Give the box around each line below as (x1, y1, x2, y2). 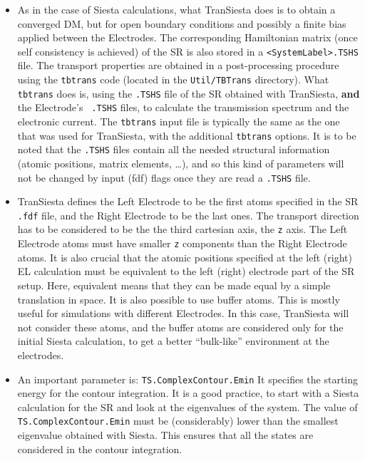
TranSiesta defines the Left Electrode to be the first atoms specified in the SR (17, 194, 359, 209)
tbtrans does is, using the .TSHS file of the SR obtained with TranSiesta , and (17, 86, 360, 100)
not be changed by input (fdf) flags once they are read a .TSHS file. (17, 170, 311, 185)
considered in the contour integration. (17, 441, 182, 456)
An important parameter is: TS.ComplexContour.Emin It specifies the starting (17, 371, 359, 386)
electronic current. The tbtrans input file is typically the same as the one (17, 114, 340, 128)
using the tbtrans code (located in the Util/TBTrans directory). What (17, 72, 329, 87)
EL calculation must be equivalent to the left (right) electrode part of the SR (17, 264, 355, 279)
